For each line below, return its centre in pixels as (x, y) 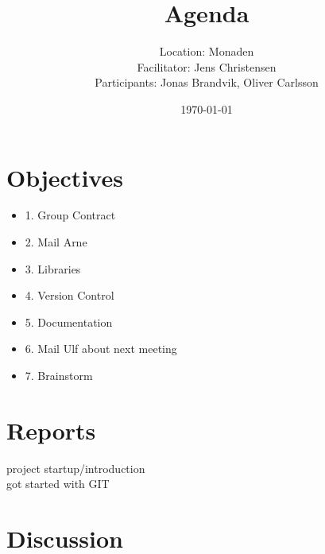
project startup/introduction (76, 468)
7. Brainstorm (59, 375)
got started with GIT (58, 484)
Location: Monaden (207, 51)
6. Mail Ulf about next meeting (101, 349)
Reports (51, 430)
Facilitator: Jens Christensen (207, 66)
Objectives (65, 177)
